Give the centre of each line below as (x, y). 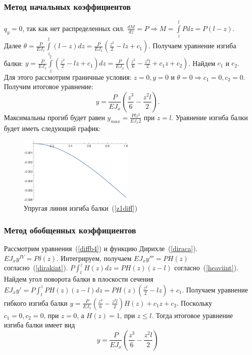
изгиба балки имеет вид (40, 325)
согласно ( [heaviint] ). (206, 268)
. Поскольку (194, 303)
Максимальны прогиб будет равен (55, 117)
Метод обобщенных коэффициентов (70, 230)
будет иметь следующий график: (53, 128)
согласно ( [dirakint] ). (36, 268)
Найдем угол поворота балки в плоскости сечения (79, 279)
